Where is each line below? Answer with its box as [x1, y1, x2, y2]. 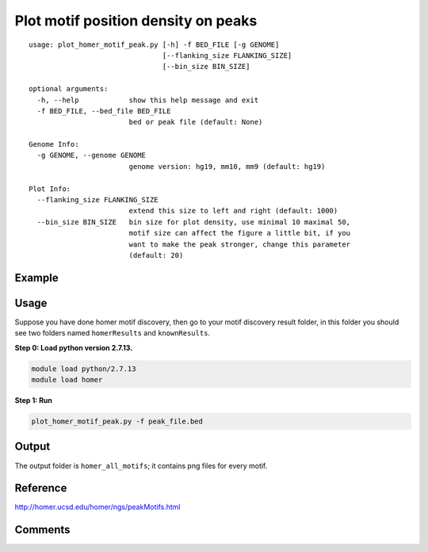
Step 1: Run [14, 396, 53, 405]
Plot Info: [29, 184, 71, 194]
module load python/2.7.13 [31, 364, 136, 373]
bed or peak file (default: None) [128, 117, 263, 127]
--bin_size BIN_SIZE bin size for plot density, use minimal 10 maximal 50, [36, 217, 351, 226]
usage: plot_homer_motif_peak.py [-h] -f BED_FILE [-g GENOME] [29, 40, 280, 49]
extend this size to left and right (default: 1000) [128, 206, 338, 216]
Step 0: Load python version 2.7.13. [14, 343, 133, 352]
